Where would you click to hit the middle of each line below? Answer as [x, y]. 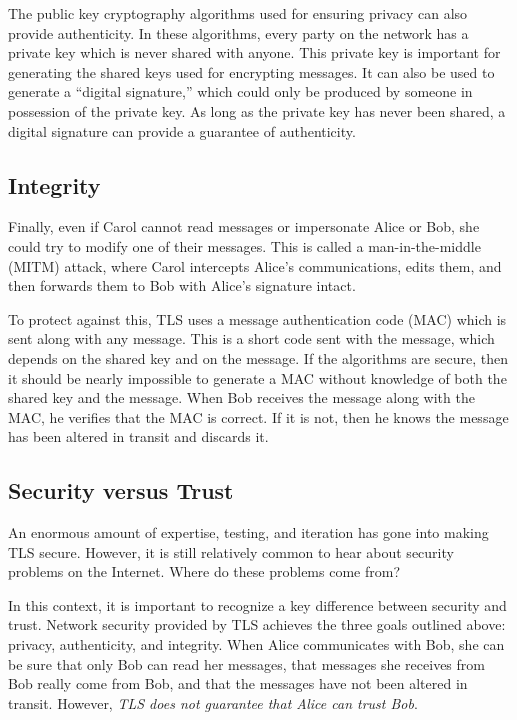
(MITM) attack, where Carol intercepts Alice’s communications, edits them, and [255, 265]
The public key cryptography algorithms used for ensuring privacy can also [238, 13]
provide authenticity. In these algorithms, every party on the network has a [238, 32]
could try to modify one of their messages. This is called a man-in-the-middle [244, 245]
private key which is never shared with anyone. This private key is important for [254, 52]
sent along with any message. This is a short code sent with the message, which [251, 338]
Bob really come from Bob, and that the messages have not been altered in [238, 683]
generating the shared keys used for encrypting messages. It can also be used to [251, 71]
